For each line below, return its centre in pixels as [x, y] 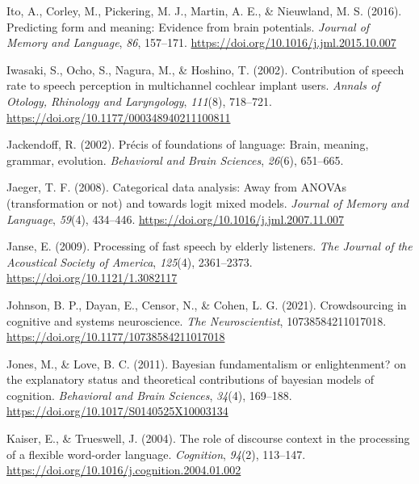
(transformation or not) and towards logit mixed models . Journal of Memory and [207, 202]
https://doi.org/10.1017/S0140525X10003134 [117, 411]
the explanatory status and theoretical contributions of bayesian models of [191, 379]
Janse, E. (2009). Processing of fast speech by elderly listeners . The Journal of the [209, 246]
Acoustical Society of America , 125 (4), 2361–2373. [130, 261]
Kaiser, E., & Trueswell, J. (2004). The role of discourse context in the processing [208, 438]
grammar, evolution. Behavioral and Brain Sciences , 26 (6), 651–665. [175, 160]
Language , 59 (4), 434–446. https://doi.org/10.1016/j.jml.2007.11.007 [176, 219]
